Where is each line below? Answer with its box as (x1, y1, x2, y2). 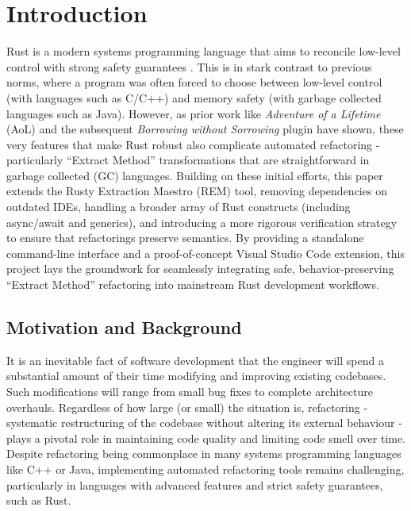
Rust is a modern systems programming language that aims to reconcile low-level (6, 43, 401, 60)
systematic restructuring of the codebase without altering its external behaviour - (6, 414, 402, 431)
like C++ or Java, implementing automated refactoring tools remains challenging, (6, 460, 405, 477)
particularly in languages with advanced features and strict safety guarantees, (6, 476, 383, 493)
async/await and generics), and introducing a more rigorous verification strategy (6, 213, 398, 230)
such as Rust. (6, 492, 71, 509)
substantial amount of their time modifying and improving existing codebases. (6, 367, 386, 384)
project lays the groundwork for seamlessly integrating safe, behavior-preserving (6, 260, 394, 277)
